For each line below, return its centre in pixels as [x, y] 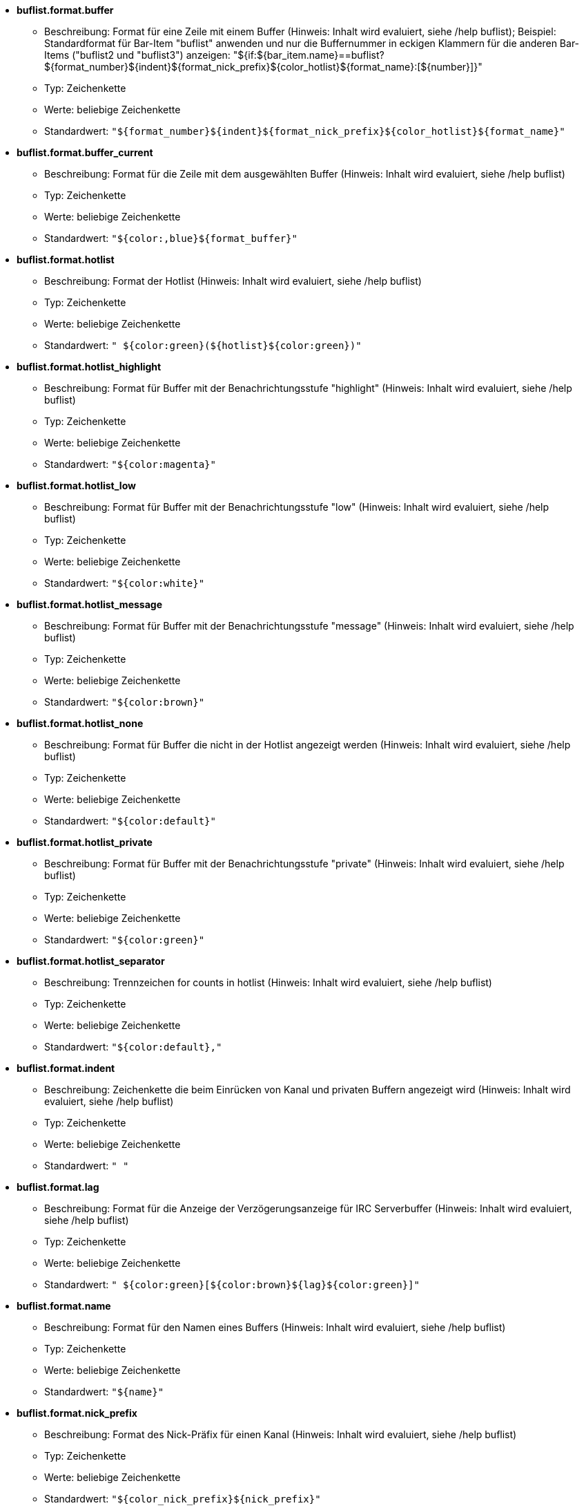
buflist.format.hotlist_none [80, 723]
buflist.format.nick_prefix [77, 1413]
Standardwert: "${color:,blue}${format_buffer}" [171, 238]
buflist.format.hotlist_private [85, 842]
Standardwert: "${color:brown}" [125, 702]
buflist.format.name [64, 1306]
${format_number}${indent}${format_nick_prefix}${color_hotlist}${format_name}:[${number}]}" [263, 67]
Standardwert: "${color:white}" [125, 583]
